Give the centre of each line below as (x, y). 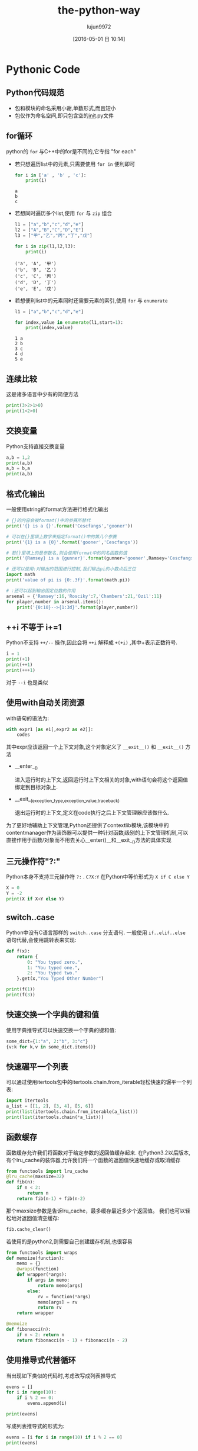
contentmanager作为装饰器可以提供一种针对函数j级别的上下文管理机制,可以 (97, 832)
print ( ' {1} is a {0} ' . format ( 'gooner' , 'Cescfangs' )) (72, 542)
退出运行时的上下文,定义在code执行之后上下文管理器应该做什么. (92, 812)
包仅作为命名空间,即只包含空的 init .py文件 (64, 115)
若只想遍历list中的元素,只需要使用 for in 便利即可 (75, 164)
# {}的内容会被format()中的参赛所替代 (48, 520)
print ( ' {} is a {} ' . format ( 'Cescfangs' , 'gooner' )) (70, 526)
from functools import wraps (42, 1253)
